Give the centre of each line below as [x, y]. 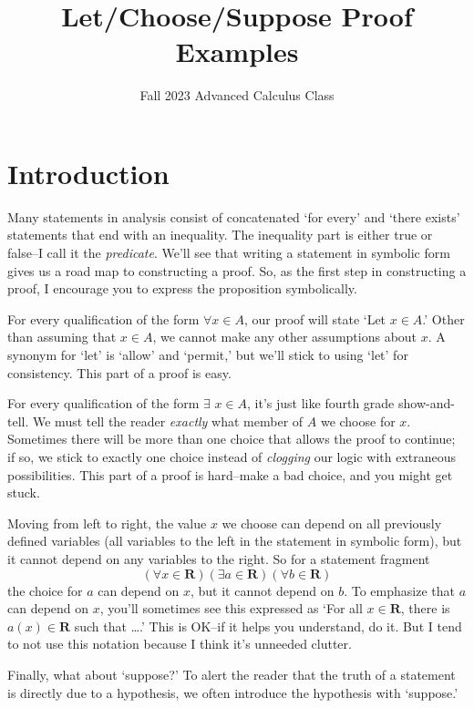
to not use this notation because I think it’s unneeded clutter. [180, 644]
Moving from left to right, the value [107, 523]
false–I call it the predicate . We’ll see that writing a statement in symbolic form [229, 253]
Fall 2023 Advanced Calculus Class [237, 95]
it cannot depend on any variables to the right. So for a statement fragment [219, 558]
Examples [237, 51]
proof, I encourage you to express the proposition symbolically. [182, 288]
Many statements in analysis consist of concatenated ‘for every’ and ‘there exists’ [234, 216]
